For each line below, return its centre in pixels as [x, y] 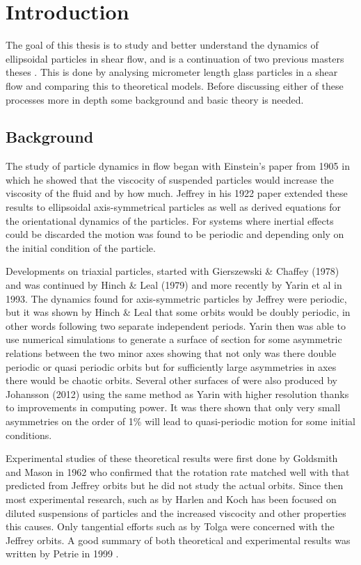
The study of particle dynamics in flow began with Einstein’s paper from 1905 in [178, 166]
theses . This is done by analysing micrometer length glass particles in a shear [172, 72]
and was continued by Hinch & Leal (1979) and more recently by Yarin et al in [174, 285]
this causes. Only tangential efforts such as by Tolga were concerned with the [170, 526]
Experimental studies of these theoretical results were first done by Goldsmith [172, 458]
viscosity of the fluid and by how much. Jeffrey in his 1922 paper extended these [177, 193]
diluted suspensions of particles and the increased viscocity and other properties [176, 512]
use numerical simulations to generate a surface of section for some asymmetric [174, 339]
